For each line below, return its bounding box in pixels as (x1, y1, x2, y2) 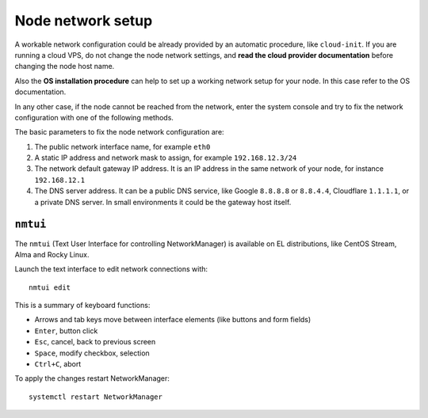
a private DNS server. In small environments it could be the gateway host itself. (34, 197, 292, 207)
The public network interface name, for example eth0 (34, 142, 211, 151)
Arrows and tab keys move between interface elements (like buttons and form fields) (34, 315, 311, 325)
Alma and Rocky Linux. (14, 249, 90, 259)
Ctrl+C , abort (34, 359, 82, 369)
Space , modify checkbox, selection (34, 348, 150, 358)
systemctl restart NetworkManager (29, 392, 162, 401)
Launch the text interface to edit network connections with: (14, 264, 208, 274)
